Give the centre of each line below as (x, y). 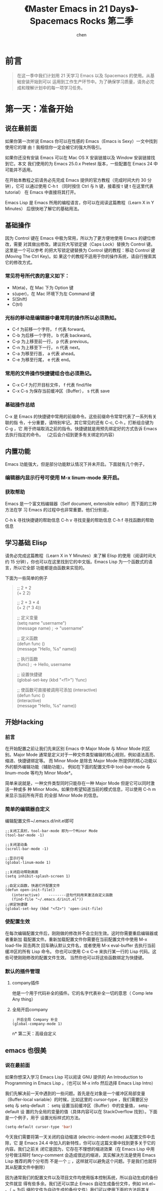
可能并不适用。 (20, 170)
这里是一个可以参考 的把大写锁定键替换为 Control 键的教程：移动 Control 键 (80, 250)
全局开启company (30, 1010)
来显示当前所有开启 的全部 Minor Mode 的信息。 (53, 795)
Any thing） (24, 999)
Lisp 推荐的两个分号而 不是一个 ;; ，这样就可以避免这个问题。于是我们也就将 (81, 1161)
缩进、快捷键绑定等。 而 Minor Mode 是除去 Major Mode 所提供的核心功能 (79, 761)
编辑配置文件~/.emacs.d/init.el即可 (40, 821)
